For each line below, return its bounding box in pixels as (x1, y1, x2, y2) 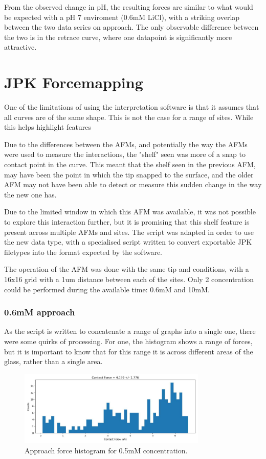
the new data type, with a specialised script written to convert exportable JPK (4, 236, 252, 247)
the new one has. (4, 189, 57, 199)
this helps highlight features (4, 122, 91, 132)
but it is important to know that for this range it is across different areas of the (4, 346, 253, 356)
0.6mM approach (4, 306, 75, 318)
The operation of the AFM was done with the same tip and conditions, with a (4, 264, 249, 274)
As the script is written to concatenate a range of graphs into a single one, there (4, 326, 256, 336)
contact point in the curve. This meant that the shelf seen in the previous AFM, (4, 159, 256, 170)
